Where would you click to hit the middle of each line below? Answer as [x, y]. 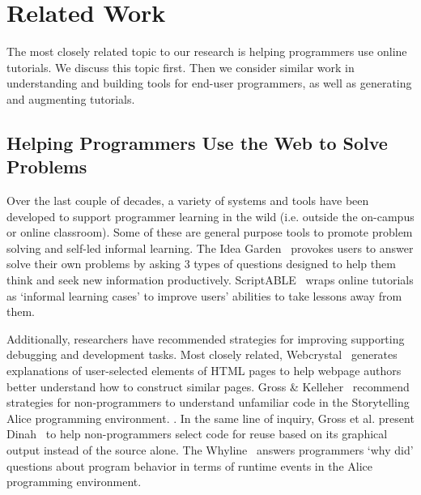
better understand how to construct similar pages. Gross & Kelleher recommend [208, 386]
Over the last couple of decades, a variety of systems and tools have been [188, 201]
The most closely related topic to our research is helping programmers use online [207, 51]
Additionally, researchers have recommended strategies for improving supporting [206, 338]
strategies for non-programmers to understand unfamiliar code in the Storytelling [208, 402]
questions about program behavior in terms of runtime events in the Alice [190, 465]
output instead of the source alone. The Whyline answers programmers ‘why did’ [210, 450]
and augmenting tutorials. [71, 98]
